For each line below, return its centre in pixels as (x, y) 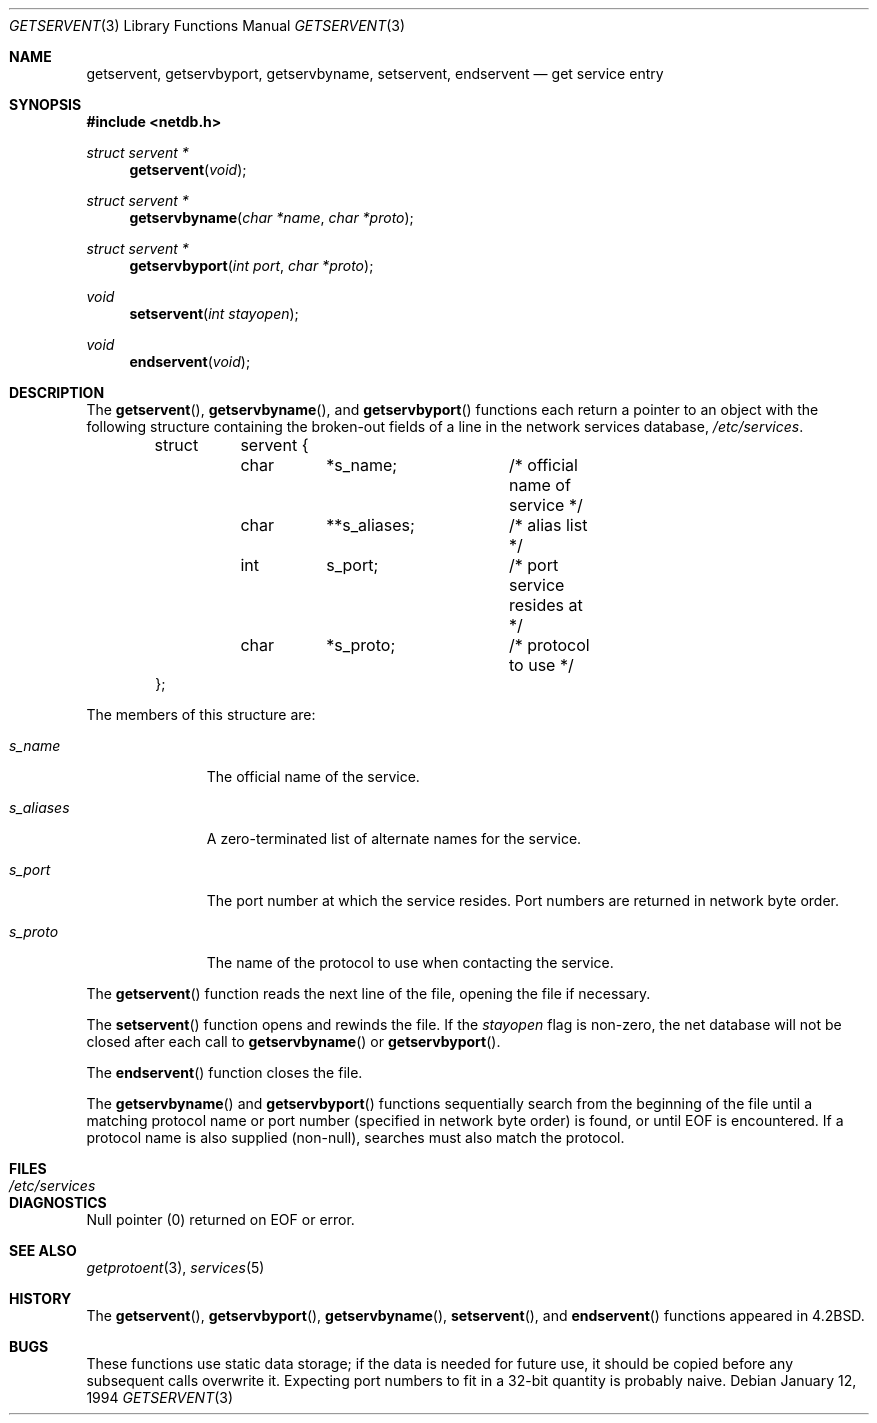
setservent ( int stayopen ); (214, 313)
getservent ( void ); (188, 169)
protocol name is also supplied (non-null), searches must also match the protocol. (355, 1137)
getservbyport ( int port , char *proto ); (251, 265)
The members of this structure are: (201, 714)
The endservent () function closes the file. (224, 1072)
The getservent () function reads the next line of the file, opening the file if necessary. (368, 993)
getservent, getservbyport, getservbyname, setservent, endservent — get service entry (375, 73)
